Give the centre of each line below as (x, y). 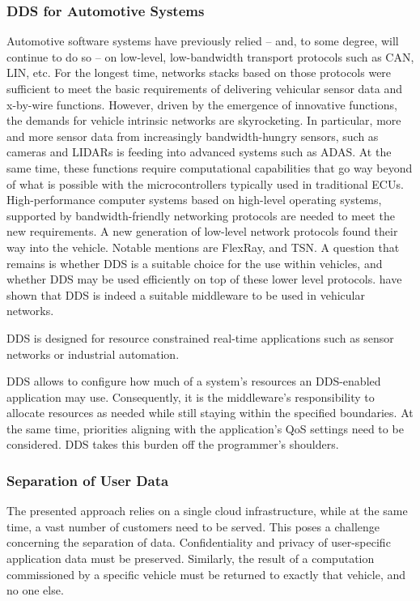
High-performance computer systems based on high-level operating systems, (194, 200)
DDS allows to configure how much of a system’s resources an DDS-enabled (194, 381)
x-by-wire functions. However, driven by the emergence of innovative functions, (202, 104)
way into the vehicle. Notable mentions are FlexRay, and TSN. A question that (203, 247)
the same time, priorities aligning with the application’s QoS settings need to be (205, 428)
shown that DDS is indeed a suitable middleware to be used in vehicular (186, 294)
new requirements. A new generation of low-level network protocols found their (202, 231)
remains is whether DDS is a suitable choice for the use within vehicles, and (195, 263)
